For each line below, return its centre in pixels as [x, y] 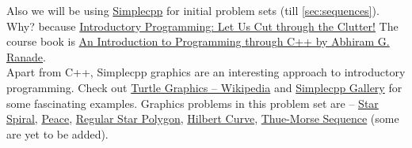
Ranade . [26, 56]
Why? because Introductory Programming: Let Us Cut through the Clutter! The [202, 26]
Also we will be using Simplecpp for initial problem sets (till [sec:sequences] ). [193, 10]
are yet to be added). [57, 133]
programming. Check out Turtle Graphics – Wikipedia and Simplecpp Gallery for [204, 87]
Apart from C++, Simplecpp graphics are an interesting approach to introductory [206, 72]
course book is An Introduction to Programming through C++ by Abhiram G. [198, 41]
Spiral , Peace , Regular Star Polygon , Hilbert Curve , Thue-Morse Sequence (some [203, 118]
